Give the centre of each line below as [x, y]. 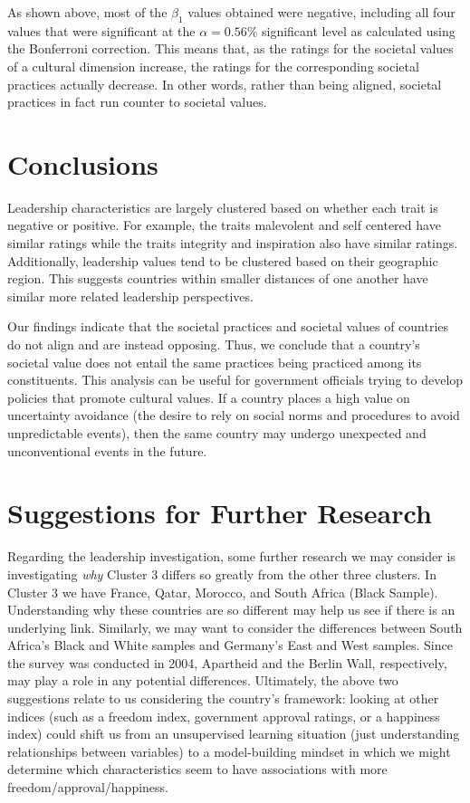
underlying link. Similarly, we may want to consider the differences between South [235, 627]
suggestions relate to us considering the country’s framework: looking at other [223, 698]
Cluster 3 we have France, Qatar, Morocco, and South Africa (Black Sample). [223, 592]
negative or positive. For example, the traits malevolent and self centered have [224, 225]
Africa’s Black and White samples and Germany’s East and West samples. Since [230, 645]
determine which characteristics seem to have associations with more [197, 769]
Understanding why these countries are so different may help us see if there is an [231, 610]
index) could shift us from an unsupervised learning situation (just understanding [234, 734]
